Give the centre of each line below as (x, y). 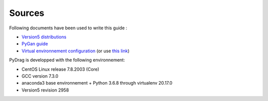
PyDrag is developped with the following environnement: (67, 60)
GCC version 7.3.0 (40, 76)
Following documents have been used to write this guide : (68, 28)
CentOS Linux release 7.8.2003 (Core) (60, 69)
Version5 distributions (44, 37)
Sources (27, 13)
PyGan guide (35, 44)
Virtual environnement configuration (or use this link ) (75, 51)
